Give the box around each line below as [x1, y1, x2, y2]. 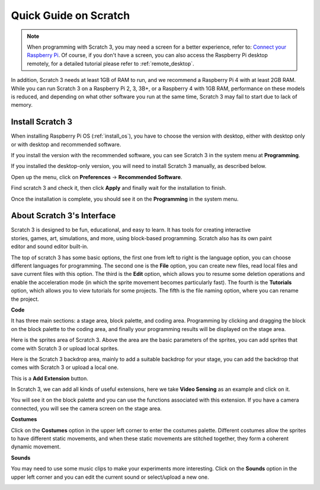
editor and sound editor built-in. [11, 243, 89, 250]
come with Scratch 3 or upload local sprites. [11, 345, 119, 352]
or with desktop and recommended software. [11, 141, 121, 148]
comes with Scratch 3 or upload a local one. [11, 364, 119, 371]
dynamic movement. [11, 443, 61, 450]
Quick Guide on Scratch [11, 9, 130, 22]
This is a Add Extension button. [11, 374, 88, 382]
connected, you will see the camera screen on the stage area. [11, 405, 162, 412]
